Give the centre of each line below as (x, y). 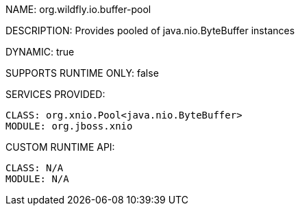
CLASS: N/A (35, 168)
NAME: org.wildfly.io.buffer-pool (78, 9)
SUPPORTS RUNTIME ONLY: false (82, 73)
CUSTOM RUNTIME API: (60, 147)
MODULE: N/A (37, 179)
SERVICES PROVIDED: (55, 94)
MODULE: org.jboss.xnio (69, 126)
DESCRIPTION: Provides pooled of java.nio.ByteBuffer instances (150, 30)
